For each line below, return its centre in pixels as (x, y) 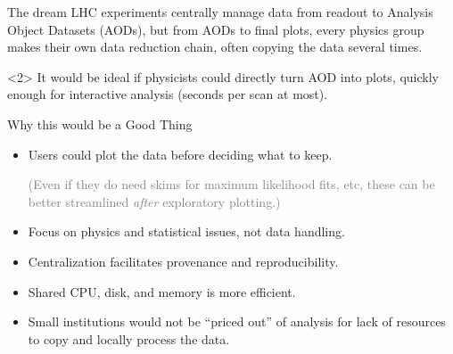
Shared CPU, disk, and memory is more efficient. (162, 291)
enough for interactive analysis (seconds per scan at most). (168, 94)
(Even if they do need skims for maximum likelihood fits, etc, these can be (231, 184)
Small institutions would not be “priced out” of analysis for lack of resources (237, 321)
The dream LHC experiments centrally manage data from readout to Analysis (220, 12)
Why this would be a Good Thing (100, 123)
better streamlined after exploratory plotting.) (154, 201)
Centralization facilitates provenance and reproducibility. (183, 261)
